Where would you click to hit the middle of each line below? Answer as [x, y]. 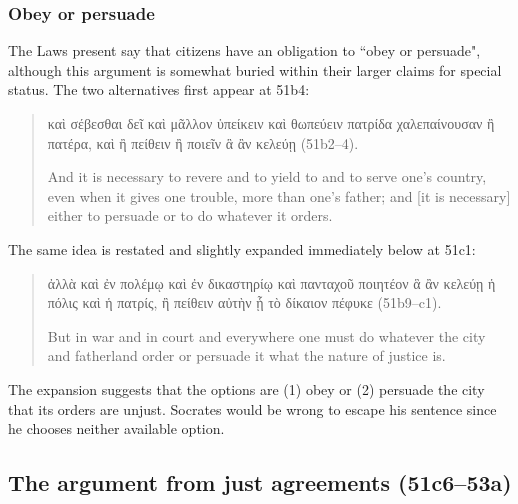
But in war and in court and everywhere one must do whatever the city [266, 335]
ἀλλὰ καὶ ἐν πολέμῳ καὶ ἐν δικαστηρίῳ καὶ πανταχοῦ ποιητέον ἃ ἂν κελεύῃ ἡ [271, 282]
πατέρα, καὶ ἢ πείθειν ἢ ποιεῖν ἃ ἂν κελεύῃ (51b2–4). [203, 142]
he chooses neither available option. [116, 428]
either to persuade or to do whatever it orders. [190, 215]
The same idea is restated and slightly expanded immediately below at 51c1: [242, 248]
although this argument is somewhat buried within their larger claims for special [255, 69]
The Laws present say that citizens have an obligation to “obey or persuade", [244, 50]
